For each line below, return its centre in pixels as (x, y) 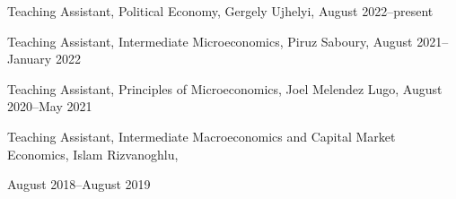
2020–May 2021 (50, 106)
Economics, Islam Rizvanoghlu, (93, 154)
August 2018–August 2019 (79, 184)
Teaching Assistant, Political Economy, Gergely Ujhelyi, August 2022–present (220, 11)
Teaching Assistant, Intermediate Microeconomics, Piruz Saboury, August (210, 41)
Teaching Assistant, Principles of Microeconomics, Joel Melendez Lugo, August (225, 88)
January (30, 59)
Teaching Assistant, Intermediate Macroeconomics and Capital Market (202, 136)
